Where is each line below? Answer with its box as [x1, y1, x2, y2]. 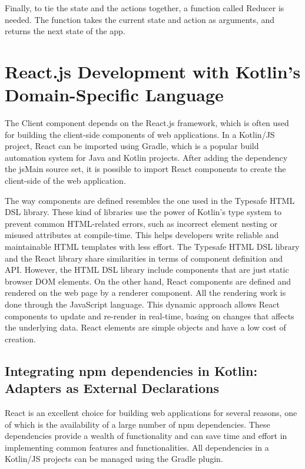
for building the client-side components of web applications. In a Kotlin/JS [5, 128, 275, 140]
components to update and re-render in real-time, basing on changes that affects [5, 309, 294, 322]
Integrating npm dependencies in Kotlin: [5, 361, 258, 379]
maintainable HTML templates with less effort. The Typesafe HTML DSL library [5, 240, 300, 253]
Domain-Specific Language [5, 82, 224, 107]
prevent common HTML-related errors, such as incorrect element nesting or [5, 217, 278, 229]
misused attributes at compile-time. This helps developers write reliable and [5, 229, 279, 241]
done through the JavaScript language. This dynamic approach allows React [5, 298, 280, 310]
